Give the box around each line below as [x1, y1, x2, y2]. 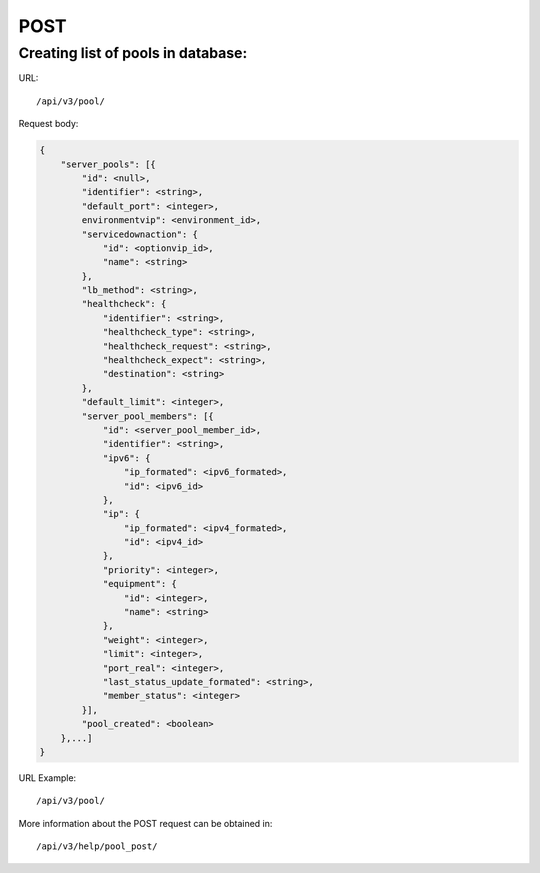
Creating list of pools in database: [18, 44, 248, 62]
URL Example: [18, 771, 77, 784]
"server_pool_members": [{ [81, 410, 214, 422]
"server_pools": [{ [60, 158, 157, 170]
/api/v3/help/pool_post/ [36, 841, 158, 852]
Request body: [18, 118, 79, 130]
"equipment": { [102, 578, 177, 590]
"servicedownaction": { [81, 228, 199, 240]
